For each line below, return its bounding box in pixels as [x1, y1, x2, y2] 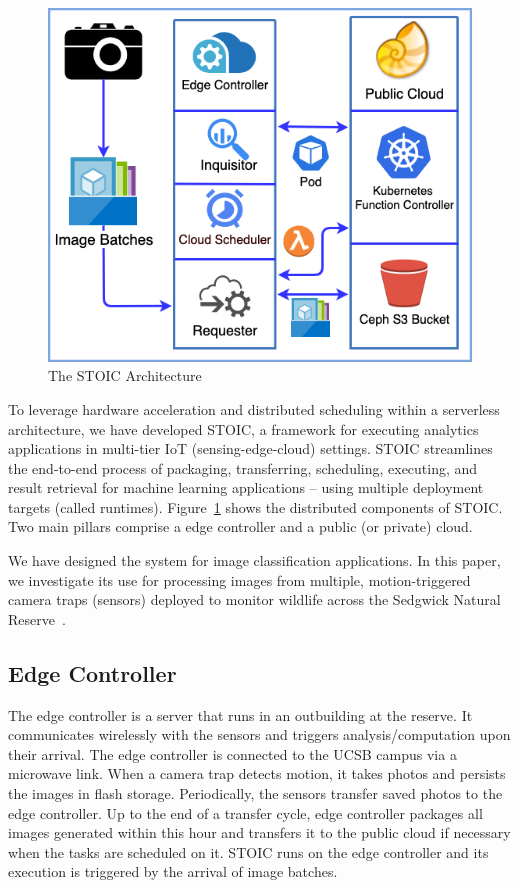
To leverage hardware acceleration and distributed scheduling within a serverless [8, 398, 500, 419]
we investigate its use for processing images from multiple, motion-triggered [8, 569, 471, 590]
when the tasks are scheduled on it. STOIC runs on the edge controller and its [8, 841, 489, 862]
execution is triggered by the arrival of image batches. [8, 861, 338, 882]
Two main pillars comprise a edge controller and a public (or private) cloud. [8, 516, 473, 537]
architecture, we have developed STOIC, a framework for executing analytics [8, 418, 479, 439]
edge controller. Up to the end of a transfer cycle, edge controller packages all [8, 802, 483, 823]
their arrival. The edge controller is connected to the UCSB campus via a [8, 743, 457, 764]
